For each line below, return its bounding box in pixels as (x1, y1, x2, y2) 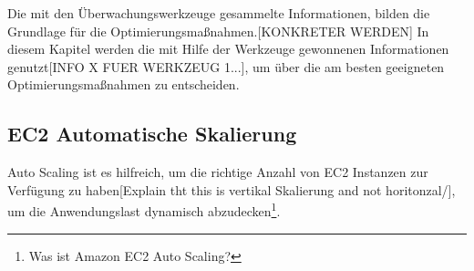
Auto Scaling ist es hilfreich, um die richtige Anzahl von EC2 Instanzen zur (7, 162, 428, 182)
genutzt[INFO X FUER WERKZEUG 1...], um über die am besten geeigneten (7, 57, 445, 76)
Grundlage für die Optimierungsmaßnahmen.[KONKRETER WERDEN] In (7, 21, 429, 40)
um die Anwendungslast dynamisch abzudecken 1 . (7, 199, 281, 221)
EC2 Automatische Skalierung (7, 120, 297, 148)
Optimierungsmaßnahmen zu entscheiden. (7, 75, 240, 94)
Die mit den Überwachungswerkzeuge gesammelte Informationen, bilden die (7, 4, 430, 22)
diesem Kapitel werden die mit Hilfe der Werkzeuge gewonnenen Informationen (7, 39, 449, 58)
